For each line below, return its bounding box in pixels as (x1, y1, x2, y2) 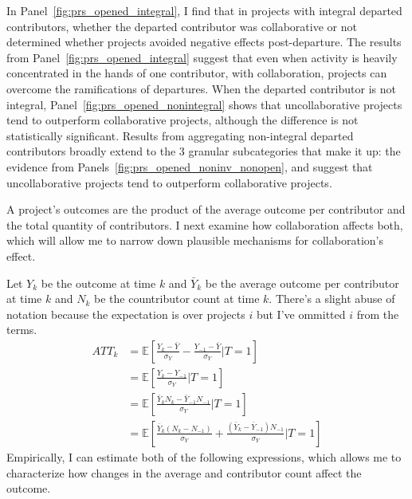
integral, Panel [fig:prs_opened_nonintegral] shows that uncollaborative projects (6, 96, 402, 112)
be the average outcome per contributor (205, 274, 399, 291)
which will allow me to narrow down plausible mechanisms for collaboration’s (6, 232, 383, 249)
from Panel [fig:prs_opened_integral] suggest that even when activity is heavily (6, 49, 398, 65)
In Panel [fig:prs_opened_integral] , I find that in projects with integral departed (6, 2, 402, 18)
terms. (6, 321, 37, 338)
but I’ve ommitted (256, 305, 346, 322)
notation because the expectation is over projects (6, 305, 245, 322)
